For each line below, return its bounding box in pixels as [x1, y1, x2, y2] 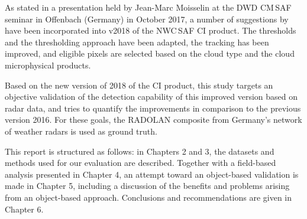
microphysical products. [5, 58, 91, 71]
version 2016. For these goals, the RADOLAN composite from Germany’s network [5, 113, 302, 126]
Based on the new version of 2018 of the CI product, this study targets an [5, 79, 273, 91]
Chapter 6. [5, 202, 44, 215]
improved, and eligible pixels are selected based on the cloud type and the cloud [5, 47, 295, 60]
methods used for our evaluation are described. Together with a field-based [5, 156, 276, 169]
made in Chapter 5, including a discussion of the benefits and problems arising [5, 179, 290, 192]
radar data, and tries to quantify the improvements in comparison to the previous [5, 102, 301, 114]
